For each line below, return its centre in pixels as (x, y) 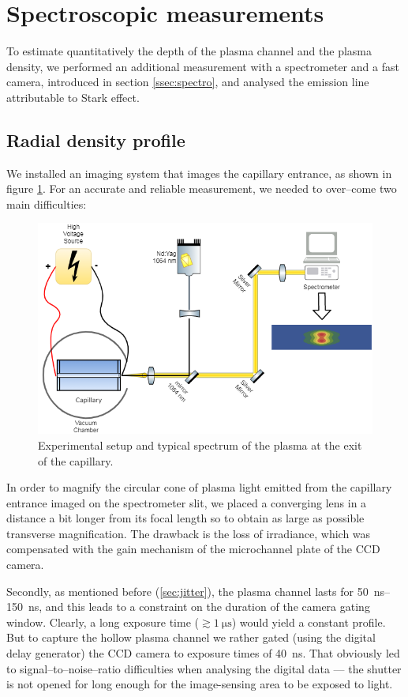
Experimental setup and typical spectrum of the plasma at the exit (200, 445)
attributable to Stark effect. (73, 97)
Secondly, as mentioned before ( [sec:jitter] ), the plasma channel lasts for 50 (187, 591)
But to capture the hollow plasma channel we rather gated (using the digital (191, 637)
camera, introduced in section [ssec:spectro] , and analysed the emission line (188, 82)
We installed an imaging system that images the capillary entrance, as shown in (199, 173)
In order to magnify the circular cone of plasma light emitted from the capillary (199, 487)
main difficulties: (47, 203)
